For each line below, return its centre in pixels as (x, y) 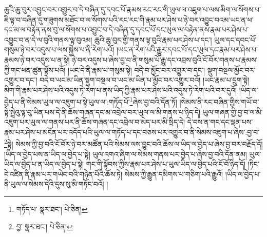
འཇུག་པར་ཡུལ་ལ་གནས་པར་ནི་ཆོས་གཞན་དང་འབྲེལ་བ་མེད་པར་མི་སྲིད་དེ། (95, 122)
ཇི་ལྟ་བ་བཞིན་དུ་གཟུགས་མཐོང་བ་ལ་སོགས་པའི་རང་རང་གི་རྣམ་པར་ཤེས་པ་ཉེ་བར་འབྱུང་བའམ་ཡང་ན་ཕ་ (129, 19)
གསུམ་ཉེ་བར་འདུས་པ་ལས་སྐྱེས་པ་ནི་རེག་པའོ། (59, 50)
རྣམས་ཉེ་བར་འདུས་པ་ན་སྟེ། (37, 59)
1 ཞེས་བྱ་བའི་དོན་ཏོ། (153, 101)
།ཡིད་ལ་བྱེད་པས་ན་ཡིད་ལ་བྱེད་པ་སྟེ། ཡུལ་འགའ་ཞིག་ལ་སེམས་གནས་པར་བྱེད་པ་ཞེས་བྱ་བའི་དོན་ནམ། (126, 154)
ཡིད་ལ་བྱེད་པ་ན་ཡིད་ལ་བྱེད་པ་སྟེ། (44, 164)
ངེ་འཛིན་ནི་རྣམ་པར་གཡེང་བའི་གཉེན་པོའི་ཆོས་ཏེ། (63, 174)
